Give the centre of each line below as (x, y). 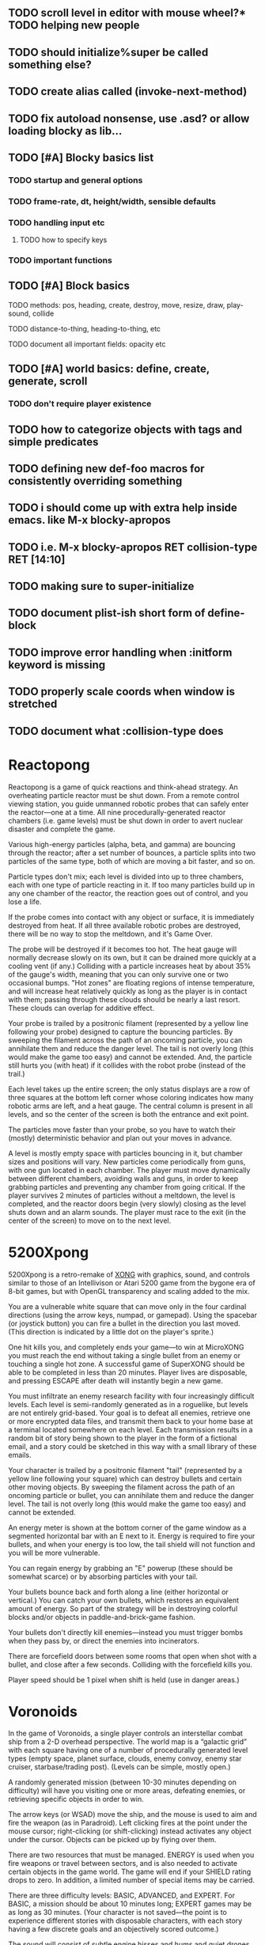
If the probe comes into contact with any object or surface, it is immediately (131, 917)
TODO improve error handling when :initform (120, 652)
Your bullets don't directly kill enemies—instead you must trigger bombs (126, 1632)
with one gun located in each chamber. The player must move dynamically (129, 1170)
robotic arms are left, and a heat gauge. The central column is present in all (131, 1106)
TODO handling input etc (57, 222)
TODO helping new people (74, 26)
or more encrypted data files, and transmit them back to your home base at (131, 1421)
